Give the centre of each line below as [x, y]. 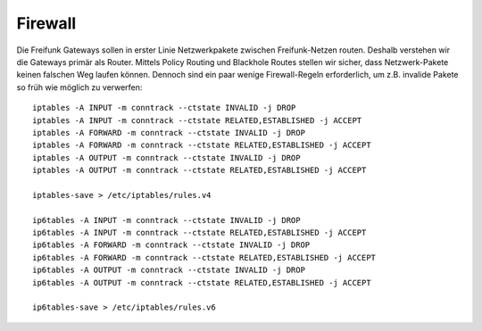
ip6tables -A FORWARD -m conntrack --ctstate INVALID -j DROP [171, 245]
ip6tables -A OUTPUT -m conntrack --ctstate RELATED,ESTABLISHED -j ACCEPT [202, 282]
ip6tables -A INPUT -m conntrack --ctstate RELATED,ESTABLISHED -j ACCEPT [199, 233]
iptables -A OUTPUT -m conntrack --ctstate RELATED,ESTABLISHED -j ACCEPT [199, 170]
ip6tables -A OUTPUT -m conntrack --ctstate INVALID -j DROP [169, 270]
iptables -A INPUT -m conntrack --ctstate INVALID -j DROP [164, 108]
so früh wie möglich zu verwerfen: [79, 87]
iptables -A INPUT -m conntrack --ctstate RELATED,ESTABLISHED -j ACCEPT [197, 120]
